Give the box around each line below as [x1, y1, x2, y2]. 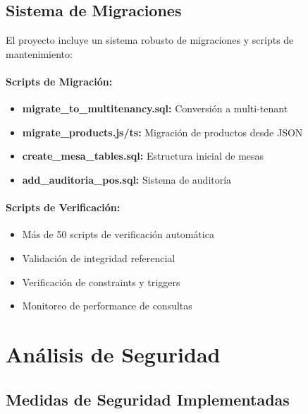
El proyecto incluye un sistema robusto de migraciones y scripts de [6, 32, 294, 47]
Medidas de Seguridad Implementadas [6, 388, 290, 410]
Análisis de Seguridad [6, 339, 221, 368]
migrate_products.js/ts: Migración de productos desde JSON [22, 124, 303, 139]
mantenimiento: [6, 46, 73, 61]
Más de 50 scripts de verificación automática [22, 227, 214, 242]
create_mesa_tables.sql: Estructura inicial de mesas [22, 148, 264, 163]
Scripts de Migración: [6, 73, 113, 88]
